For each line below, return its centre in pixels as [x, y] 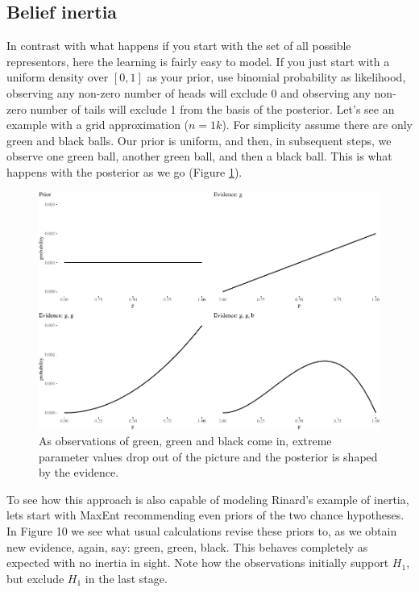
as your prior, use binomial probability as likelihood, [276, 77]
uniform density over [58, 77]
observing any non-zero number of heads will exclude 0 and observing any [189, 92]
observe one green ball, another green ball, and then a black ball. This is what [199, 156]
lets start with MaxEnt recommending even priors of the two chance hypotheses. [205, 515]
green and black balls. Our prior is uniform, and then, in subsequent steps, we [199, 140]
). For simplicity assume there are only [317, 125]
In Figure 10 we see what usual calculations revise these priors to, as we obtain [202, 531]
